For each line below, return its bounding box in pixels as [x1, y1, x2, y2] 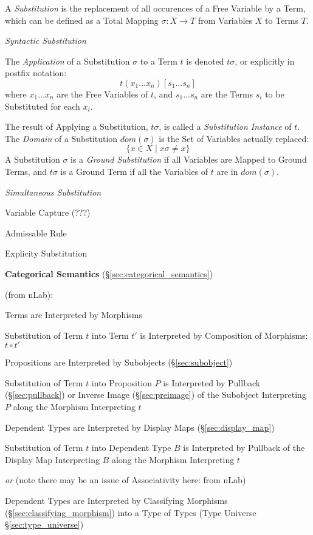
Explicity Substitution [5, 247, 88, 260]
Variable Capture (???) [5, 206, 91, 219]
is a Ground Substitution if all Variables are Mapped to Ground [71, 153, 307, 166]
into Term [91, 328, 129, 341]
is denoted [186, 54, 224, 67]
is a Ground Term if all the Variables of [60, 165, 208, 177]
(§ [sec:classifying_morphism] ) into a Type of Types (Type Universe [5, 506, 256, 519]
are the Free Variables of [57, 87, 148, 100]
